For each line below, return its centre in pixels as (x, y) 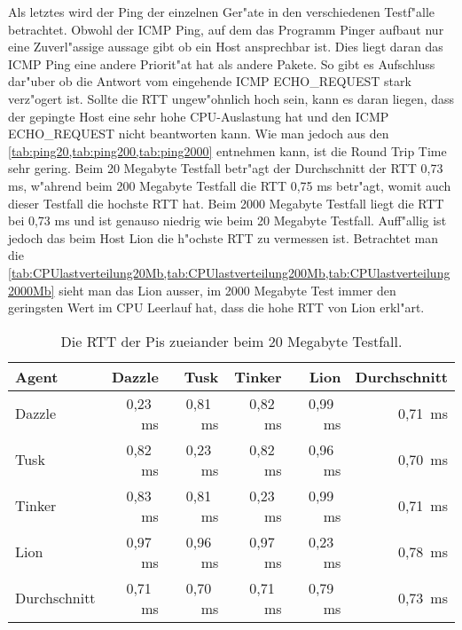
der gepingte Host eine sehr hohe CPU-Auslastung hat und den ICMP (199, 116)
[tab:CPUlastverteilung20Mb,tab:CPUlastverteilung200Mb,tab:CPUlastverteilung (229, 272)
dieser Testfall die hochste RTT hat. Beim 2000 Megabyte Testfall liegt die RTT (226, 203)
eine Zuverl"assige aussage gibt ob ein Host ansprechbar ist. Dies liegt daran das (226, 47)
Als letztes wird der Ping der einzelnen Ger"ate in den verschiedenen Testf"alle (222, 12)
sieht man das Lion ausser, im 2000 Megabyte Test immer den (227, 290)
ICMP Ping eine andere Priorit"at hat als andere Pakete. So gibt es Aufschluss (222, 63)
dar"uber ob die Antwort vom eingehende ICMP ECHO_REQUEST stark (210, 81)
